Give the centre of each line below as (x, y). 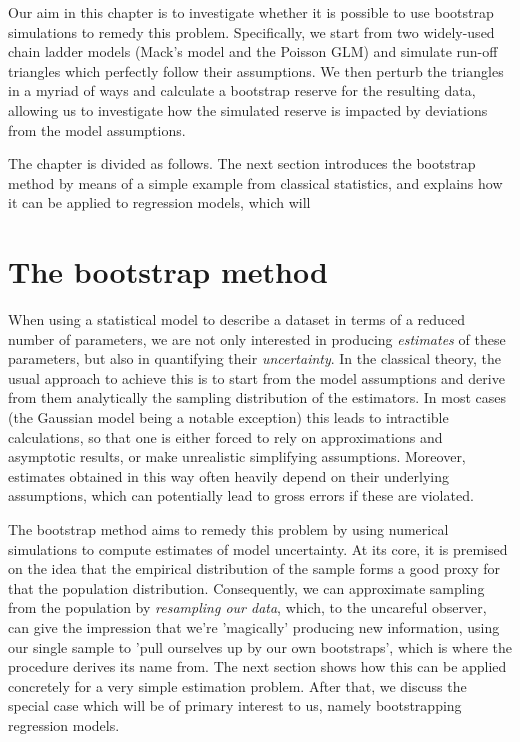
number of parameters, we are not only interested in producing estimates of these (257, 338)
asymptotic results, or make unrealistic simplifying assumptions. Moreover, (237, 456)
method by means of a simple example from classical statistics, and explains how (255, 182)
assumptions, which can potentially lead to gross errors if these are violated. (241, 495)
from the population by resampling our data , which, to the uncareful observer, (247, 607)
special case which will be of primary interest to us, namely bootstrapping (235, 705)
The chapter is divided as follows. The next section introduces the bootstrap (242, 163)
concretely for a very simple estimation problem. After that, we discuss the (237, 685)
